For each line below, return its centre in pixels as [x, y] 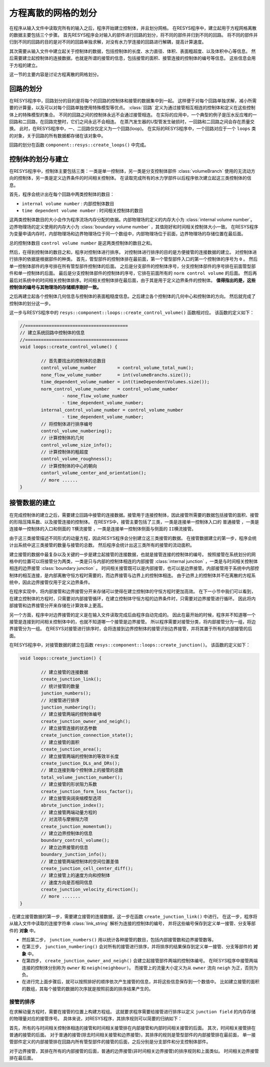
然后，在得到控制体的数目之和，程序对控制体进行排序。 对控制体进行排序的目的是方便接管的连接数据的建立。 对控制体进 [133, 252]
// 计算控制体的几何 [62, 438]
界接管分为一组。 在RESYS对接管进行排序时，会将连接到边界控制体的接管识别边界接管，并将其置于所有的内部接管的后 [131, 629]
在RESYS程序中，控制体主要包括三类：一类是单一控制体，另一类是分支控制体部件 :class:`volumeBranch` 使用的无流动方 [132, 171]
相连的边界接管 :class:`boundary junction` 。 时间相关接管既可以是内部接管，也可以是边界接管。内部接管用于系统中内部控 [134, 568]
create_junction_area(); [71, 749]
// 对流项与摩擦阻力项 [64, 819]
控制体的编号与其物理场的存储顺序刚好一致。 [55, 287]
